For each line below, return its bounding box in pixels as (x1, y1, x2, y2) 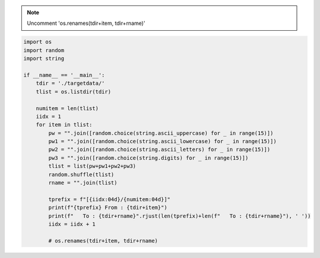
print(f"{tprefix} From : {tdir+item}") (48, 204, 168, 211)
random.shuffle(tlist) (48, 171, 115, 178)
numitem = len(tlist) (36, 105, 99, 112)
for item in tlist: (36, 121, 93, 128)
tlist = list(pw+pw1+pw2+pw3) (48, 163, 136, 170)
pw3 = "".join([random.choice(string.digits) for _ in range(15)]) (48, 154, 249, 161)
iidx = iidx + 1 (48, 221, 96, 227)
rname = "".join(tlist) (48, 179, 118, 186)
